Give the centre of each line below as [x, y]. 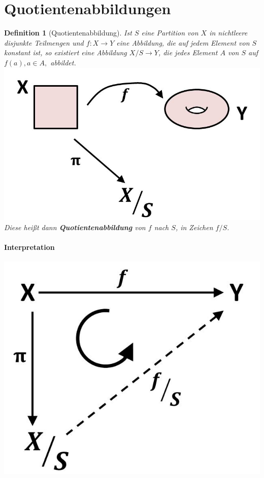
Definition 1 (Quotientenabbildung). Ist [68, 33]
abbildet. [63, 62]
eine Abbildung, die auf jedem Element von [183, 42]
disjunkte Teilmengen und [44, 42]
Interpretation [29, 247]
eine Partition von [170, 33]
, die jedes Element [188, 52]
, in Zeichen [194, 227]
